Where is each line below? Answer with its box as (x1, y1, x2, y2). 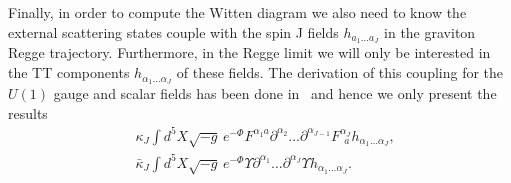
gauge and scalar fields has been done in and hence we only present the (53, 82, 497, 103)
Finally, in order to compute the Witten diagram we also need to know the (8, 2, 467, 22)
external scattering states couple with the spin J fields (8, 21, 339, 42)
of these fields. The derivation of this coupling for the (176, 62, 504, 83)
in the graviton (384, 21, 476, 42)
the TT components (8, 62, 130, 83)
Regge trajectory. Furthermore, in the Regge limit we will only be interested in (8, 42, 491, 63)
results (8, 102, 48, 123)
